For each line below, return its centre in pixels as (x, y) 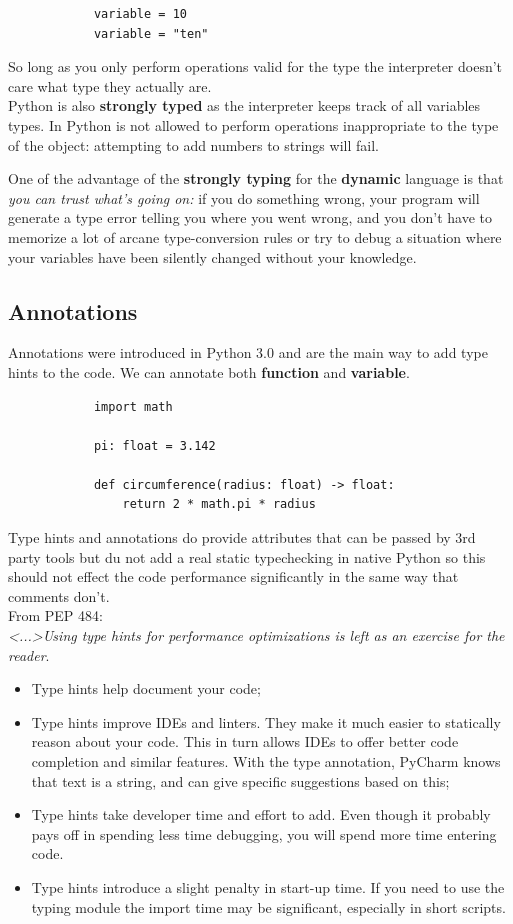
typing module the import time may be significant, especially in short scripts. (268, 906)
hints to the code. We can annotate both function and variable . (209, 371)
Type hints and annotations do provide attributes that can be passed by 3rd (242, 537)
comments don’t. (59, 595)
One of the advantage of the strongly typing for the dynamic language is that (256, 178)
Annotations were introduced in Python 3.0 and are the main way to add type (248, 352)
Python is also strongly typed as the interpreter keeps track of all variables (244, 105)
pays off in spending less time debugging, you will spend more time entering (264, 833)
